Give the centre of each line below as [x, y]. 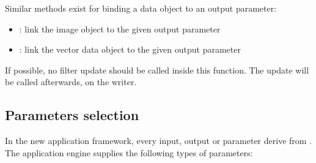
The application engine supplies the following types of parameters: [129, 152]
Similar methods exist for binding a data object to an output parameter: [141, 8]
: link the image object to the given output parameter [120, 28]
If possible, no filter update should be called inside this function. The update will [157, 70]
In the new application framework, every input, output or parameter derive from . [159, 141]
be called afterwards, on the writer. [71, 82]
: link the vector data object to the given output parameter [130, 49]
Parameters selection [72, 115]
